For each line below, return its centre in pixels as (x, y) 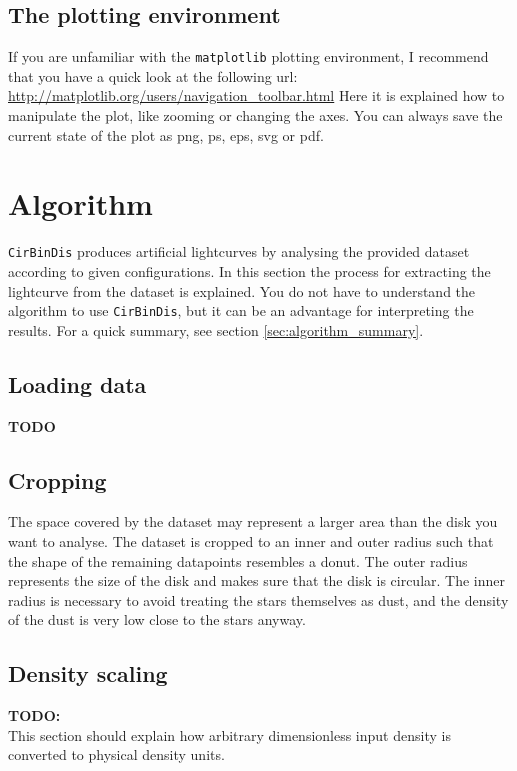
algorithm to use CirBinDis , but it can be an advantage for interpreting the (241, 310)
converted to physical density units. (116, 754)
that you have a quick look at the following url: (153, 75)
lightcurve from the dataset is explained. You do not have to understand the (242, 290)
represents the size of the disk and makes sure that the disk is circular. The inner (257, 580)
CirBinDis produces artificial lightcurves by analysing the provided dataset (239, 251)
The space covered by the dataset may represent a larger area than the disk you (253, 521)
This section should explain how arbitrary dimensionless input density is (229, 734)
